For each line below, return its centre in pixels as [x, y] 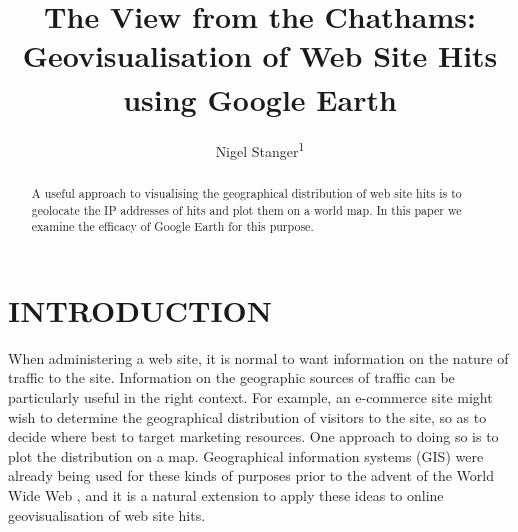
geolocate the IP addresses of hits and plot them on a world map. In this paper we [246, 209]
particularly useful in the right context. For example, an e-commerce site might [250, 396]
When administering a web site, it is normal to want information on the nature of [258, 357]
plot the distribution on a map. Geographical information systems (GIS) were [246, 455]
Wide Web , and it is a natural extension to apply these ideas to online [226, 494]
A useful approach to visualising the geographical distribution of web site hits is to [246, 192]
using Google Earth [260, 98]
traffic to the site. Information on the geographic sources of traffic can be [231, 377]
